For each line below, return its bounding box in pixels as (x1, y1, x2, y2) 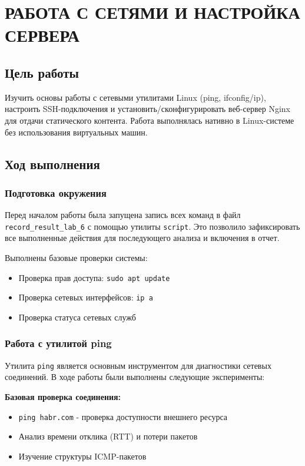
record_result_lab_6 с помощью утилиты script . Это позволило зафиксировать (5, 220, 300, 232)
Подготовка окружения (5, 185, 107, 200)
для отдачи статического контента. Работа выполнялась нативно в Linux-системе (5, 114, 294, 126)
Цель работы (5, 63, 79, 81)
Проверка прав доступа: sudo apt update (18, 271, 170, 283)
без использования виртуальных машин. (5, 125, 148, 138)
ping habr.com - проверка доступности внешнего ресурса (18, 410, 228, 422)
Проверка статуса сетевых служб (18, 310, 136, 323)
